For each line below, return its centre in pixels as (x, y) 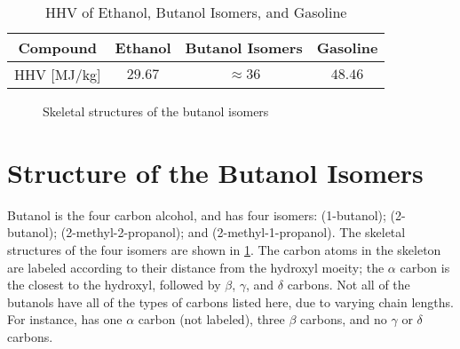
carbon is (425, 267)
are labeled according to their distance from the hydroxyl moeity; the (196, 267)
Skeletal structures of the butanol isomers (156, 111)
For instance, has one (65, 319)
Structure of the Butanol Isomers (215, 172)
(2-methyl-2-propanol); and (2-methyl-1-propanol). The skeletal (233, 232)
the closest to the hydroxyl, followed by (114, 285)
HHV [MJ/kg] (58, 74)
